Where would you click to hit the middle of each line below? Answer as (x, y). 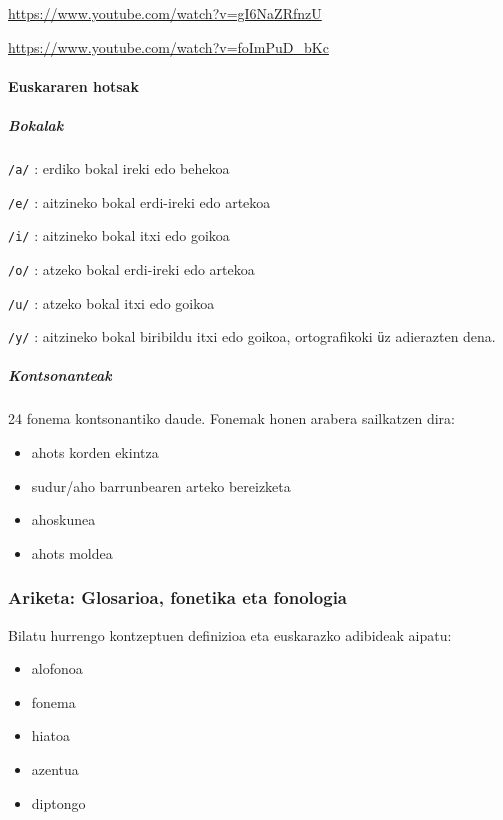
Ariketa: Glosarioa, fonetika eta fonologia (177, 597)
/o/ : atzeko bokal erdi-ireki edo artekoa (131, 268)
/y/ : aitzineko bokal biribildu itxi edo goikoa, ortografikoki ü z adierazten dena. (252, 336)
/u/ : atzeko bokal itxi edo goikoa (111, 302)
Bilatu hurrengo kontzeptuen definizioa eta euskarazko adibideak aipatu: (230, 634)
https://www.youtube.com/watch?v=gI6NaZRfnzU (165, 13)
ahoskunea (63, 519)
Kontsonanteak (60, 375)
